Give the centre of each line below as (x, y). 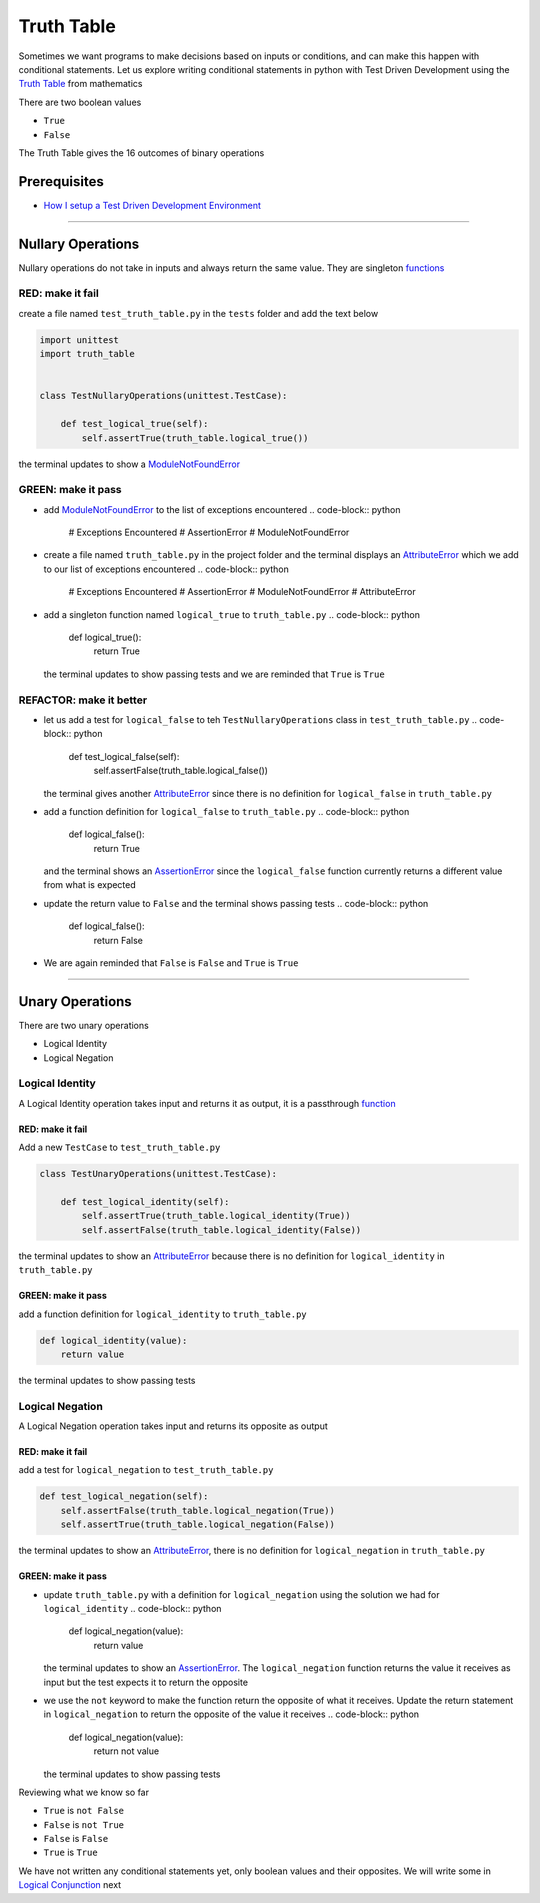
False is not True (84, 1824)
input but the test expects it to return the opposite (146, 1682)
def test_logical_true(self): (134, 424)
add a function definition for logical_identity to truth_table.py (162, 1314)
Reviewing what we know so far (84, 1792)
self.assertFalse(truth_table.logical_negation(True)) (197, 1510)
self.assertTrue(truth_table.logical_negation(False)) (197, 1524)
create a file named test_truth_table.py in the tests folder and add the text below (198, 313)
